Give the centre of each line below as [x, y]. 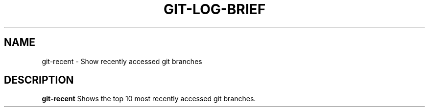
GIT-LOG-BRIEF [214, 9]
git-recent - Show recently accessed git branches [122, 61]
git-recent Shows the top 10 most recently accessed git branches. [149, 99]
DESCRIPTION [39, 80]
